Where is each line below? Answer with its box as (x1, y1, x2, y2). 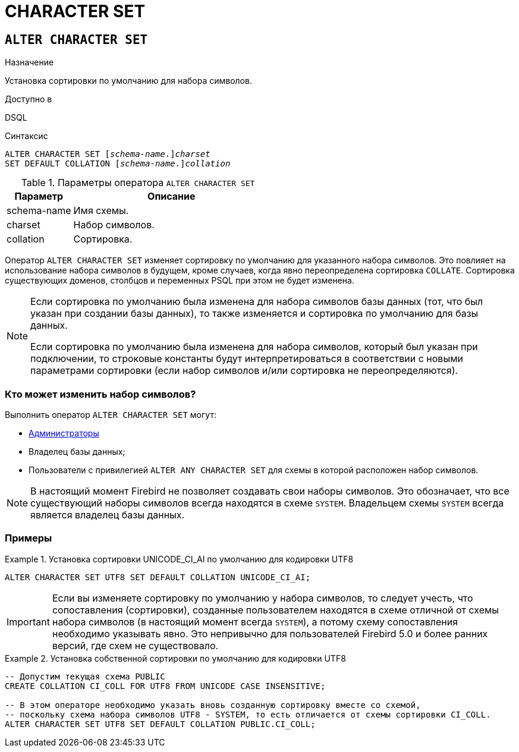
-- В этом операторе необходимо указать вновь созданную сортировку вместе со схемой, (5, 700, 421, 710)
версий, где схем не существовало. (52, 639, 219, 652)
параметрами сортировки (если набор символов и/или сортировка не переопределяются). (30, 364, 458, 377)
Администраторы (29, 427, 99, 438)
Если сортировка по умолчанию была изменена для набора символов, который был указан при (30, 341, 478, 353)
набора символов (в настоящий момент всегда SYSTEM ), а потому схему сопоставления (52, 615, 458, 628)
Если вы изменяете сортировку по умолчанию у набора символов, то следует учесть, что (52, 591, 473, 604)
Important (7, 615, 50, 628)
